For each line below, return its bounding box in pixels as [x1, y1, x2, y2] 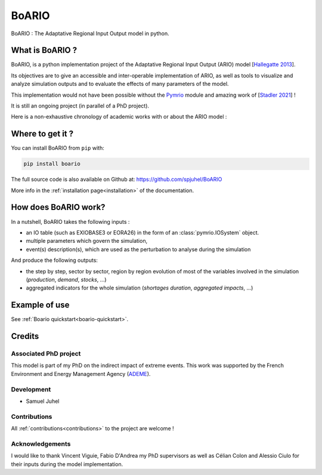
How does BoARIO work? [11, 202, 106, 212]
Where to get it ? [11, 129, 74, 139]
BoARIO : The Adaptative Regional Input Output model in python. [11, 30, 169, 37]
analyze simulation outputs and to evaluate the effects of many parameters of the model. [11, 81, 229, 88]
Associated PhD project [11, 350, 81, 357]
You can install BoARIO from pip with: [11, 144, 104, 152]
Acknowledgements [11, 439, 71, 448]
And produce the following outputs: [11, 257, 98, 264]
